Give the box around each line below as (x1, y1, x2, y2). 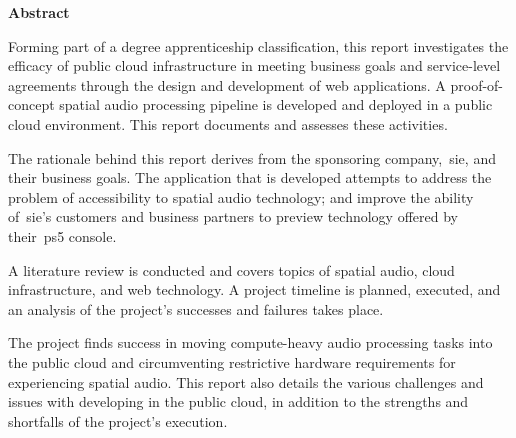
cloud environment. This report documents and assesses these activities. (8, 113, 448, 134)
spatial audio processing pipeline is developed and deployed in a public (59, 94, 493, 115)
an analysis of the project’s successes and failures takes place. (8, 298, 384, 319)
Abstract (8, 2, 70, 22)
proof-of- (450, 74, 504, 95)
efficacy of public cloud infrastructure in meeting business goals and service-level (8, 55, 501, 76)
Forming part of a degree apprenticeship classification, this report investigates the (8, 35, 509, 56)
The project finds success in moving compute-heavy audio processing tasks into (8, 332, 493, 353)
